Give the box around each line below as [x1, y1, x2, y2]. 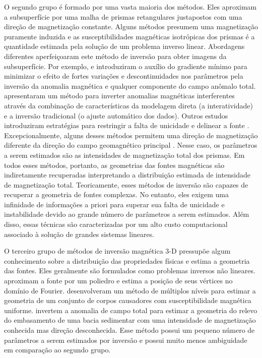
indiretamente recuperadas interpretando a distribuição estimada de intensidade [4, 169, 251, 180]
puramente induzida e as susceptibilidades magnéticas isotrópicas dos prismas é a [4, 31, 255, 41]
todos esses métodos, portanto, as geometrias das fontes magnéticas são [4, 159, 225, 170]
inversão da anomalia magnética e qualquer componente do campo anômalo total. [4, 80, 256, 91]
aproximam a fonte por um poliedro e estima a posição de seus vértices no [4, 275, 233, 286]
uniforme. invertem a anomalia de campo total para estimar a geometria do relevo [4, 305, 257, 315]
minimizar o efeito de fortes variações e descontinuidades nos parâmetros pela [4, 71, 243, 81]
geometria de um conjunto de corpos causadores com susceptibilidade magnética [4, 295, 251, 306]
